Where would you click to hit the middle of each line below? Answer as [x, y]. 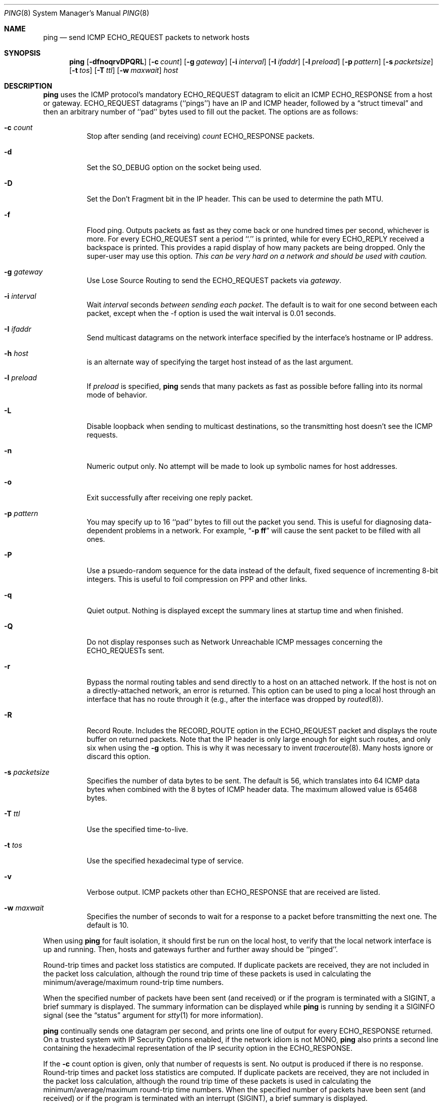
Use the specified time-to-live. [137, 829]
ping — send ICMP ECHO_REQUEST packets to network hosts [146, 37]
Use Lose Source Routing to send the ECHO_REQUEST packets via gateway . [214, 280]
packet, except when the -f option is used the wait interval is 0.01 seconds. [211, 313]
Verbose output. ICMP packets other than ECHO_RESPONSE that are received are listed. [233, 892]
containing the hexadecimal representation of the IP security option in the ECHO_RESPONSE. [198, 1048]
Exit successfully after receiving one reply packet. [170, 498]
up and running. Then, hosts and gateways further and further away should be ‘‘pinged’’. [190, 949]
